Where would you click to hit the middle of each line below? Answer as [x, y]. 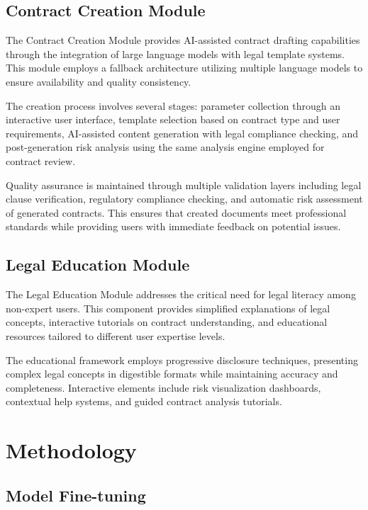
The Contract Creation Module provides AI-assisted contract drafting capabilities [183, 40]
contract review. [41, 160]
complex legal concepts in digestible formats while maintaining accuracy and [172, 374]
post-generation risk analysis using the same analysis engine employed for [165, 147]
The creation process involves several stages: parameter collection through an [173, 105]
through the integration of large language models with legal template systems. [175, 53]
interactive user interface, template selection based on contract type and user [173, 119]
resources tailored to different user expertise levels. [116, 335]
